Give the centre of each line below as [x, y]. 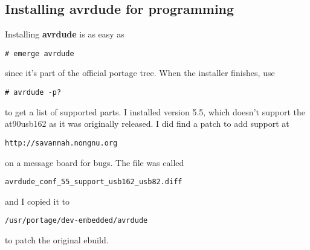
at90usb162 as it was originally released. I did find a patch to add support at [147, 123]
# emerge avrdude [40, 53]
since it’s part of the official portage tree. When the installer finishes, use [140, 73]
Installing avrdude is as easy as [65, 34]
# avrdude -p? [33, 93]
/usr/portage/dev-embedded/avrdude [76, 221]
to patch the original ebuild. [57, 240]
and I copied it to [37, 201]
